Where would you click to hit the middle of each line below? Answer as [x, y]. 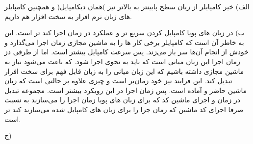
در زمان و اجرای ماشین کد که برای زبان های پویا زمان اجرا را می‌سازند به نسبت [122, 100]
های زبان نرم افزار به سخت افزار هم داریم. [68, 16]
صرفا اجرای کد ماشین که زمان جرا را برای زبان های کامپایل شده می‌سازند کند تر [124, 109]
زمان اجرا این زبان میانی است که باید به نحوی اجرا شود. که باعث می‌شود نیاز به [122, 61]
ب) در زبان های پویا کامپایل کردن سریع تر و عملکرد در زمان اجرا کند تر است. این [125, 33]
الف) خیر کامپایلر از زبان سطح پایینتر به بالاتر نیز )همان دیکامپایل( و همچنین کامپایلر [127, 6]
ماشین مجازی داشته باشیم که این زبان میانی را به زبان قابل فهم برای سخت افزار [124, 71]
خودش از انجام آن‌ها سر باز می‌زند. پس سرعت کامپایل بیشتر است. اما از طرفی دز [126, 52]
